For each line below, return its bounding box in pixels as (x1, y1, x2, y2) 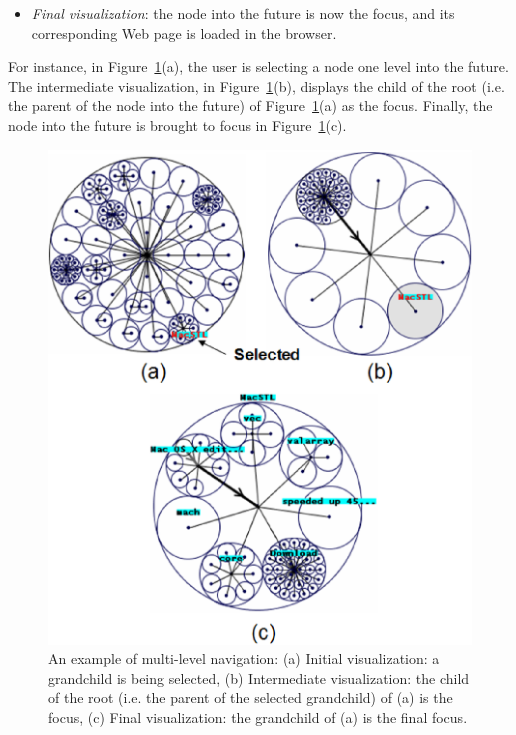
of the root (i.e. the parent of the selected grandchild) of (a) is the (48, 687, 453, 708)
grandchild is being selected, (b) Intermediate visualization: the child (48, 667, 470, 688)
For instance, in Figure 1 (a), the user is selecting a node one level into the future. (8, 56, 509, 77)
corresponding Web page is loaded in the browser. (31, 22, 337, 43)
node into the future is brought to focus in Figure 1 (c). (8, 114, 347, 135)
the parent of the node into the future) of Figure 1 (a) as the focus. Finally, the (8, 95, 493, 116)
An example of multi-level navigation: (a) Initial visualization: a (48, 648, 440, 669)
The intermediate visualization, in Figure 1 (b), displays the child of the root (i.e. (8, 75, 505, 96)
